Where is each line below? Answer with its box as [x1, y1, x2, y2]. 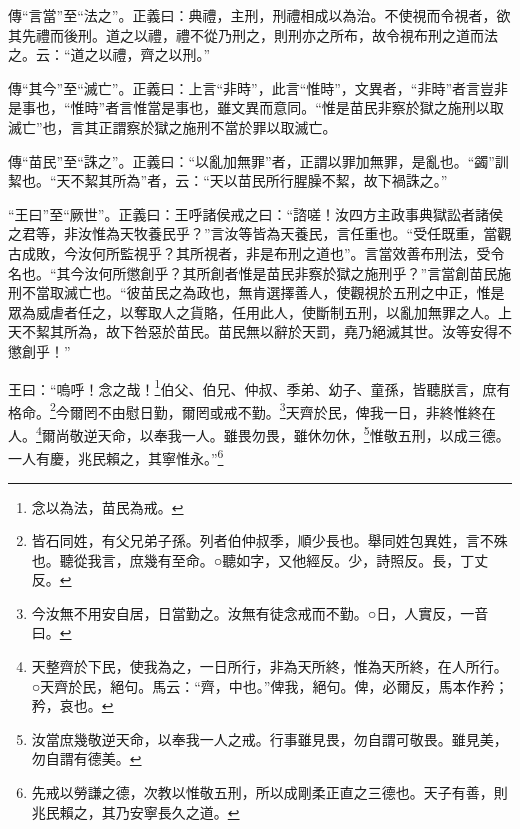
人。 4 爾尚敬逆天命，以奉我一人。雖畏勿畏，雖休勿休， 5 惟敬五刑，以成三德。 [8, 422, 510, 445]
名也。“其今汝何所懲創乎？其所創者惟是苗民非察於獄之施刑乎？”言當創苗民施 [8, 262, 512, 283]
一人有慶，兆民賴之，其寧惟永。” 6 [8, 445, 224, 468]
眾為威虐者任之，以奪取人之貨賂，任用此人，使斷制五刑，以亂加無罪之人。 [8, 301, 498, 322]
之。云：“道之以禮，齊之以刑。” [8, 44, 211, 65]
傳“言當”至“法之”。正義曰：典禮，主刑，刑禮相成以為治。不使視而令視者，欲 [8, 5, 511, 25]
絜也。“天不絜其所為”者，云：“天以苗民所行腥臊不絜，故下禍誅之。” [8, 170, 448, 191]
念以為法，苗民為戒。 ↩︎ [31, 496, 184, 517]
